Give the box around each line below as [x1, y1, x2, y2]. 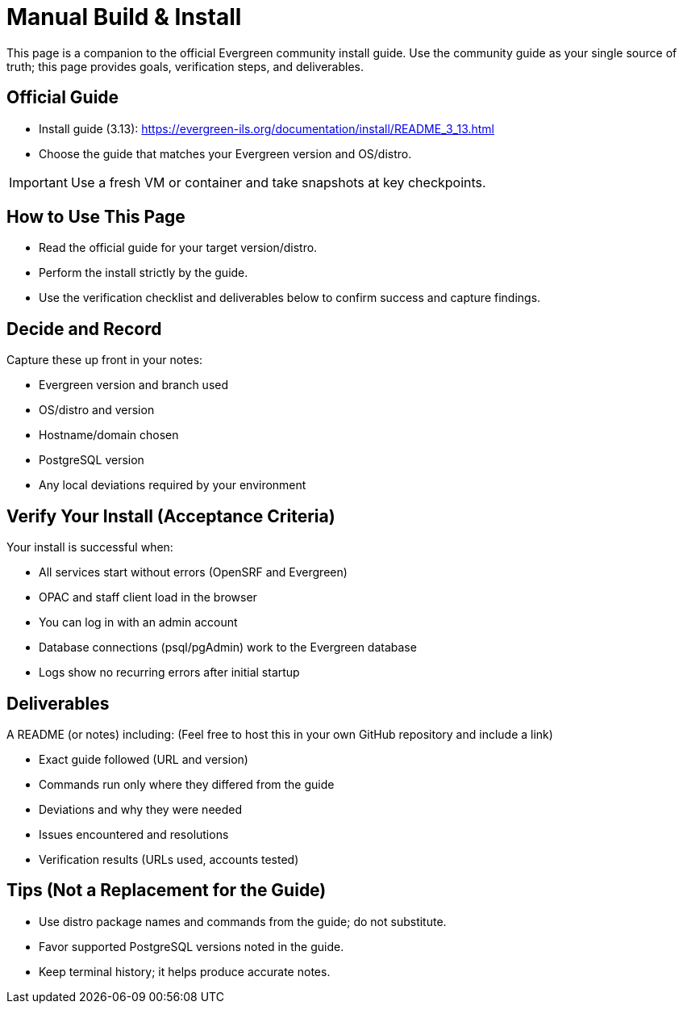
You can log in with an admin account [39, 615, 238, 630]
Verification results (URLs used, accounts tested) [39, 852, 299, 866]
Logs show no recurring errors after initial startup [39, 665, 300, 680]
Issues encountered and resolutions [39, 827, 229, 841]
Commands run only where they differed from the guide [39, 777, 335, 791]
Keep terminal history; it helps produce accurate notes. [39, 964, 331, 979]
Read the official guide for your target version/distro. [39, 241, 318, 255]
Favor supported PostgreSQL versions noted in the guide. [39, 939, 344, 953]
